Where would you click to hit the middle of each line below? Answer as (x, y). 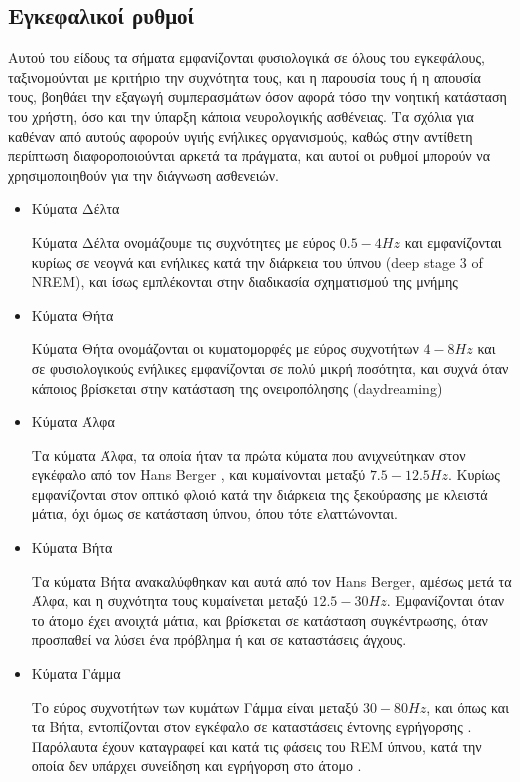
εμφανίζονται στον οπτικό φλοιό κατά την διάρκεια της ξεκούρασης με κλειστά (259, 493)
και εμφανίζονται (453, 241)
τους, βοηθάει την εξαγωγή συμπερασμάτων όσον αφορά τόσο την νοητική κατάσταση (257, 96)
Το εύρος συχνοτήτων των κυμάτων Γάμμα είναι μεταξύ (195, 706)
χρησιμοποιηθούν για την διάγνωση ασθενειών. (143, 174)
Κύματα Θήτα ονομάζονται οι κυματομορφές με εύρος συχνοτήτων (225, 348)
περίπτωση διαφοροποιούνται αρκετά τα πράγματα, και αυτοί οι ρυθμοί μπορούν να (249, 155)
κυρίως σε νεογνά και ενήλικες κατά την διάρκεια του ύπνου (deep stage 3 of (257, 261)
